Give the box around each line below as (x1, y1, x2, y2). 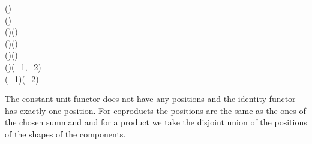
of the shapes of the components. (5, 127, 126, 140)
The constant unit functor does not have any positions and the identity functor (5, 92, 296, 105)
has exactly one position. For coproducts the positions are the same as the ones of (5, 104, 306, 116)
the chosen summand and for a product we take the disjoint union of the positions (5, 116, 307, 128)
